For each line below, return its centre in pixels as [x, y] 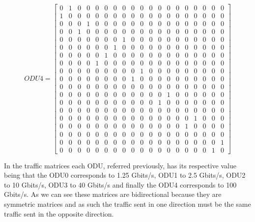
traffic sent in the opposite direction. [59, 213]
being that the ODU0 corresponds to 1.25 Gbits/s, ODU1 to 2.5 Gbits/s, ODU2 [125, 175]
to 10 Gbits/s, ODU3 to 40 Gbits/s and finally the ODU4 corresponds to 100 [120, 184]
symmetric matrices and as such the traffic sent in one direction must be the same [127, 204]
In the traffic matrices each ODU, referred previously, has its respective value [120, 165]
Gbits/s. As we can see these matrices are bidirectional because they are [113, 194]
